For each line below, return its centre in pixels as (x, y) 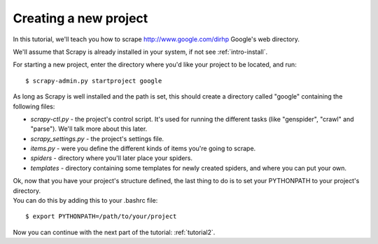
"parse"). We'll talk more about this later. (89, 129)
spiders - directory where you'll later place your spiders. (111, 158)
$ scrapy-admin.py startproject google (94, 81)
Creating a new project (80, 18)
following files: (34, 106)
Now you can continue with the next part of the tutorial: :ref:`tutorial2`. (114, 232)
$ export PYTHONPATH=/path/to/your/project (101, 216)
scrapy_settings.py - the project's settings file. (97, 138)
